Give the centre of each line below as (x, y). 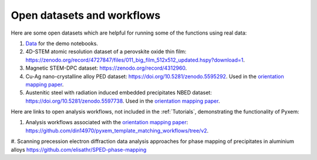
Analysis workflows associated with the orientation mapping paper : (107, 122)
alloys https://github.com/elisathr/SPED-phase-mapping (79, 149)
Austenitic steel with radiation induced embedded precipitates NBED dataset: (119, 93)
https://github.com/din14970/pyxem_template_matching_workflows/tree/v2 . (117, 130)
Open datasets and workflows (86, 15)
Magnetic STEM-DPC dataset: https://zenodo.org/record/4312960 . (106, 68)
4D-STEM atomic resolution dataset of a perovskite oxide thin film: (106, 52)
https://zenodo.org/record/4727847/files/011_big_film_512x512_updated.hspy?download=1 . (135, 60)
